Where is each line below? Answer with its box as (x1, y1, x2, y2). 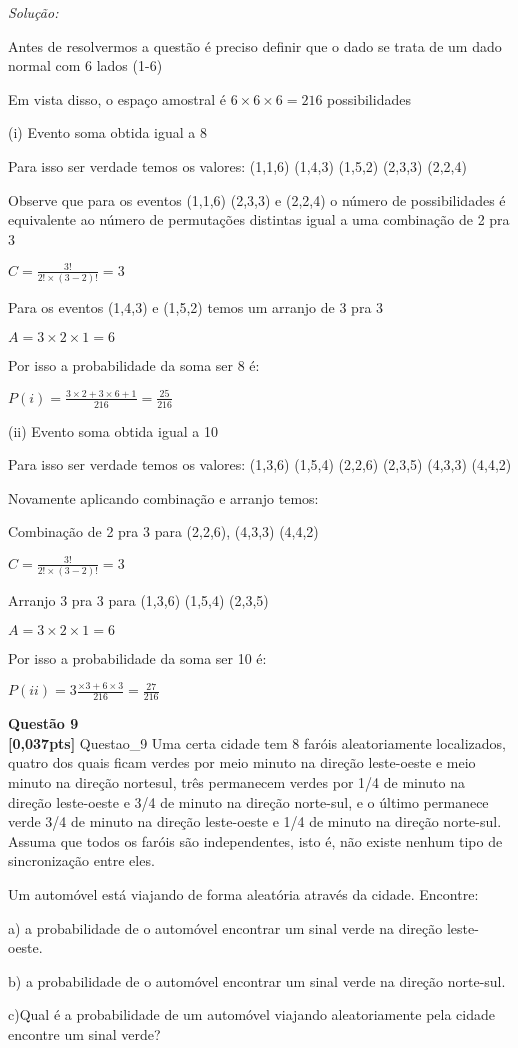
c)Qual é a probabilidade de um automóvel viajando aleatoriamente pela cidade (8, 1004, 495, 1025)
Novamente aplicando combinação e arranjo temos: (8, 487, 319, 508)
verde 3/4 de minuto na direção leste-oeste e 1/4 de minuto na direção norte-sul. (8, 811, 502, 832)
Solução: (8, 2, 59, 22)
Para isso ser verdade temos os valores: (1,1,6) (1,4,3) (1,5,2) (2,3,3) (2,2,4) (8, 155, 467, 176)
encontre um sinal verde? (8, 1023, 161, 1044)
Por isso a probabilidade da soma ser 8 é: (8, 354, 260, 375)
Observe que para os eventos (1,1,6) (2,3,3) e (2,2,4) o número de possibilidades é (8, 189, 506, 210)
